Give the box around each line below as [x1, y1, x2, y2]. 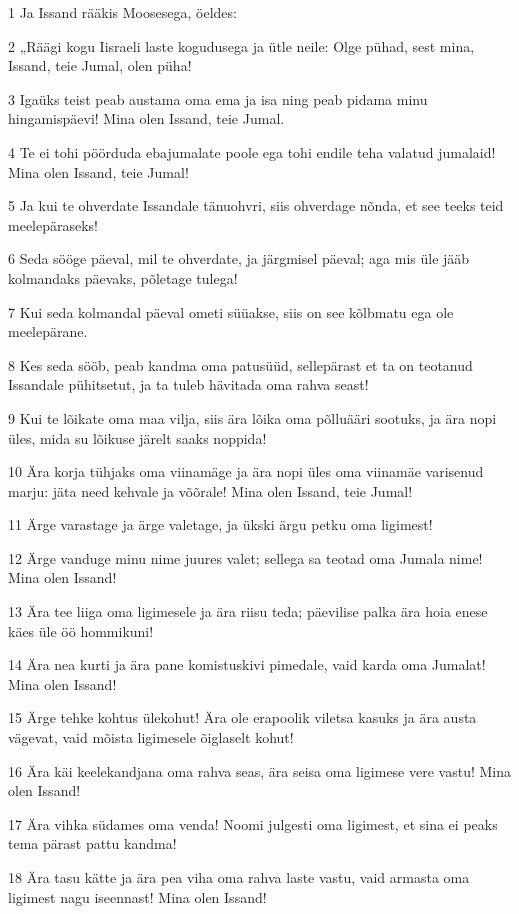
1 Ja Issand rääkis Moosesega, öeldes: [8, 2, 237, 22]
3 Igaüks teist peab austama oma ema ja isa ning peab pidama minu [8, 88, 428, 109]
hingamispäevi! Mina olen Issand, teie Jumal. [8, 108, 285, 129]
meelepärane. [8, 321, 88, 342]
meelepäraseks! [8, 214, 99, 235]
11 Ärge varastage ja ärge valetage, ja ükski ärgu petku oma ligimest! [8, 514, 433, 535]
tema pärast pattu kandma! [8, 833, 177, 854]
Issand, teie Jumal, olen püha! [8, 55, 192, 76]
